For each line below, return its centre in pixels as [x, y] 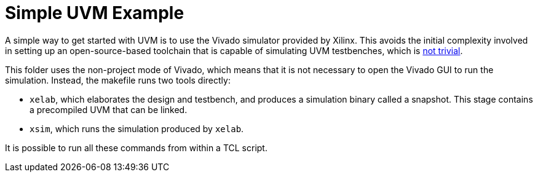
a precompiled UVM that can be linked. [109, 109]
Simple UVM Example [95, 13]
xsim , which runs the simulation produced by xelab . [137, 128]
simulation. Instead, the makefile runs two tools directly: [118, 80]
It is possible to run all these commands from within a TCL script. [136, 147]
